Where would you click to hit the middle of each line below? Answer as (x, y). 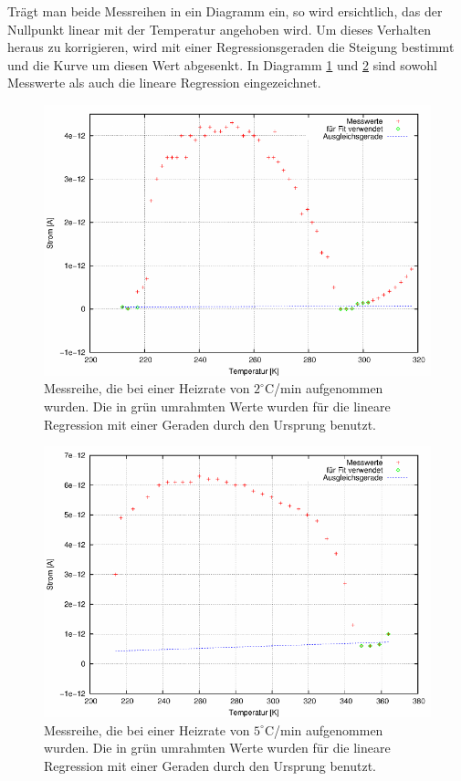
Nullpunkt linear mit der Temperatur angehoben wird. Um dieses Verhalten (219, 29)
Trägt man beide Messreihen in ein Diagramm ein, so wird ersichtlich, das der (225, 11)
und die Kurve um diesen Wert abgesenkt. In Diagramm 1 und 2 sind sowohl (222, 64)
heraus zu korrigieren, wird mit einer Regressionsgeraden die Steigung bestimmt (231, 47)
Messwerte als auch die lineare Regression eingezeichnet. (164, 83)
